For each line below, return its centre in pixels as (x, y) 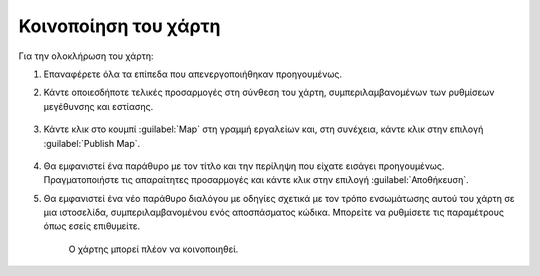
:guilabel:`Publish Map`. (92, 143)
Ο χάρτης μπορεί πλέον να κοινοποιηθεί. (153, 249)
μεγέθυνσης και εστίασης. (98, 106)
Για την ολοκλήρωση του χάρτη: (86, 56)
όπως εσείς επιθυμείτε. (92, 226)
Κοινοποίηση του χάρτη (119, 26)
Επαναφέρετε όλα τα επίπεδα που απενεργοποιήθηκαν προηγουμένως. (192, 74)
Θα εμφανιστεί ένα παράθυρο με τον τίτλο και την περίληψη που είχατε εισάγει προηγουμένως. (244, 166)
